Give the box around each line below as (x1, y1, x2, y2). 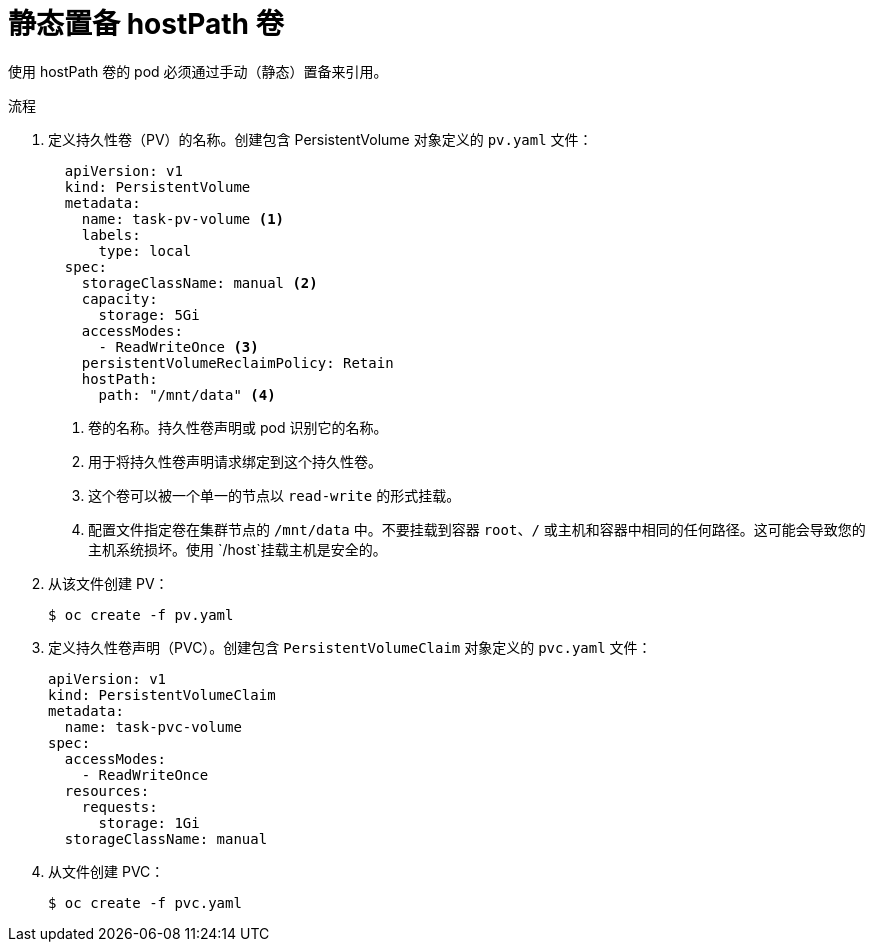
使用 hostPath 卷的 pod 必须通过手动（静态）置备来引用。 (8, 62, 388, 80)
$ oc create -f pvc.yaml (48, 894, 242, 911)
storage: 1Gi (98, 814, 200, 831)
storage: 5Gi (98, 306, 200, 323)
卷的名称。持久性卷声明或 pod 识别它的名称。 (88, 418, 388, 436)
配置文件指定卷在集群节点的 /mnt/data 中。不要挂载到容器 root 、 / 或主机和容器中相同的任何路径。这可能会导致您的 (88, 520, 866, 538)
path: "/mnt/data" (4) (98, 386, 276, 403)
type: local (98, 242, 192, 259)
